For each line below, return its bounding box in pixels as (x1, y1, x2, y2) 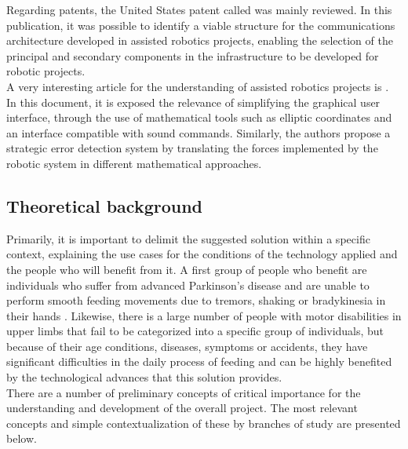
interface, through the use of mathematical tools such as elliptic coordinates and (6, 109, 392, 126)
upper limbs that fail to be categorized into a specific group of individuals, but (6, 323, 384, 339)
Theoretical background (6, 193, 203, 217)
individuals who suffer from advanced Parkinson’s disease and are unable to (6, 276, 370, 293)
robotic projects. (6, 63, 86, 79)
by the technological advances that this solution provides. (6, 369, 282, 385)
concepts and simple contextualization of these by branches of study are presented (6, 414, 401, 431)
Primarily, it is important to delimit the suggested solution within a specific (6, 230, 370, 246)
